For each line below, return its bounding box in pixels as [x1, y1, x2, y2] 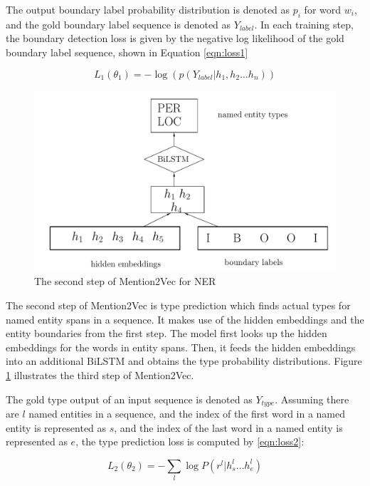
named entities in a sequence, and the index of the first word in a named [28, 406, 346, 421]
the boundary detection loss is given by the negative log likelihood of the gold [6, 31, 344, 46]
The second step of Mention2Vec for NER [34, 274, 216, 289]
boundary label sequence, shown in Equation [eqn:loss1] [6, 44, 248, 59]
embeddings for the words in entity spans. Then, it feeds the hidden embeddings [6, 339, 356, 354]
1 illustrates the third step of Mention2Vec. [6, 367, 194, 382]
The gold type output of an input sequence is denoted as [6, 391, 253, 406]
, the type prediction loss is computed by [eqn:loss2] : [75, 434, 305, 449]
